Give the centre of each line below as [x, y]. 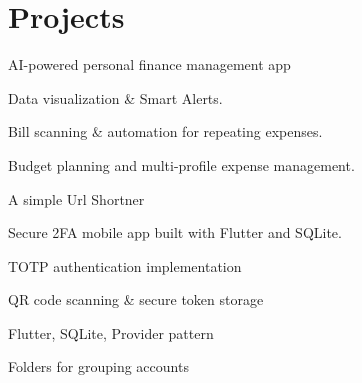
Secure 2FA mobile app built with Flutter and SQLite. [175, 232]
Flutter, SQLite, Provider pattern [111, 332]
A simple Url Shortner [76, 198]
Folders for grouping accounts [98, 366]
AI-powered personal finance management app [149, 64]
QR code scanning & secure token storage [136, 299]
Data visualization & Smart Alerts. [115, 97]
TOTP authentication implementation [125, 265]
